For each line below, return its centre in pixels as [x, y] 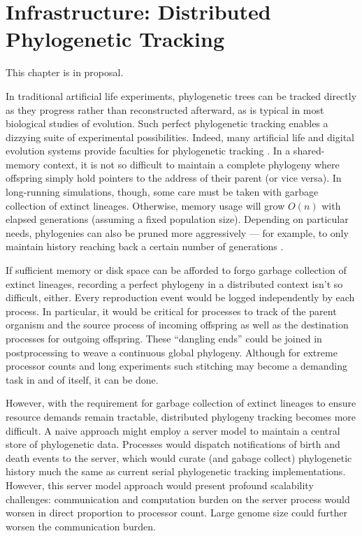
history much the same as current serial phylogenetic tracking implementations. [176, 471]
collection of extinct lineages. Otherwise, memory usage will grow [145, 205]
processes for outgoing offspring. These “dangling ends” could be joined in [164, 338]
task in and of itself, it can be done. [82, 379]
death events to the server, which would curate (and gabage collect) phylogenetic [179, 457]
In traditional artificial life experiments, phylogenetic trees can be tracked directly [181, 95]
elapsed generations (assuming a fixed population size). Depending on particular [177, 219]
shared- [309, 151]
